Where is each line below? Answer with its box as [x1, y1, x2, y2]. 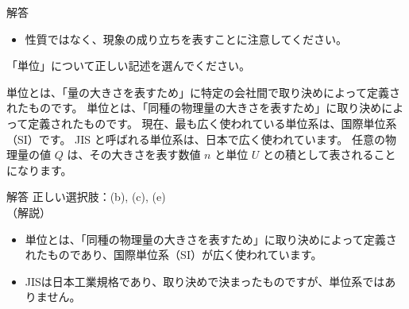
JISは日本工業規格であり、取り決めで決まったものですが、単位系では [25, 272, 385, 289]
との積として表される [263, 146, 374, 163]
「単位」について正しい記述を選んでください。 [6, 57, 250, 74]
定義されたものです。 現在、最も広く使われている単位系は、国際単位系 [28, 114, 397, 131]
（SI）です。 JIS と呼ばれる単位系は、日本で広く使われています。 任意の [6, 130, 385, 147]
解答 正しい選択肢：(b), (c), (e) [6, 188, 166, 205]
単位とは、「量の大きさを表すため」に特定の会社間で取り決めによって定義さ [6, 83, 400, 100]
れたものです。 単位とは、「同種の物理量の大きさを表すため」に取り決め [6, 99, 382, 116]
